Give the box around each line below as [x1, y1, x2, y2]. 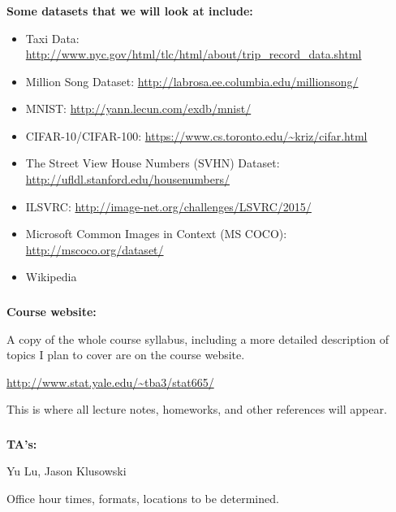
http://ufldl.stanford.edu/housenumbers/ [25, 171, 230, 188]
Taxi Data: [25, 29, 80, 46]
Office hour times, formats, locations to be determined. [6, 490, 279, 507]
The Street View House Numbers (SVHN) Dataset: [25, 154, 280, 171]
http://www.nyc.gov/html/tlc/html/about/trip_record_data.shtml [25, 46, 362, 63]
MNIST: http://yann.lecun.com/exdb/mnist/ [25, 100, 252, 117]
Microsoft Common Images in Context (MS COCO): [25, 225, 287, 242]
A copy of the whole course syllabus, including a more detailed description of [6, 330, 389, 347]
